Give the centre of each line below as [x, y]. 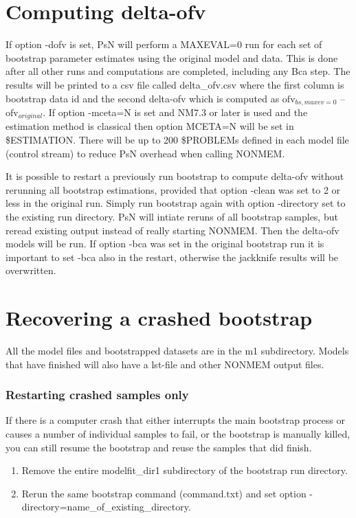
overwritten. [31, 270]
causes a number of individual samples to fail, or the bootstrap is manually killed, [178, 434]
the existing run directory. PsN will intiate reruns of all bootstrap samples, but [172, 216]
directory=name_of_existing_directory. [106, 507]
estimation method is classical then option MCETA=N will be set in [150, 126]
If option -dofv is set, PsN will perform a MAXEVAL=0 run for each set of [164, 44]
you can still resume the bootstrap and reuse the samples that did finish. [159, 447]
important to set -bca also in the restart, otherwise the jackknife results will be [172, 257]
